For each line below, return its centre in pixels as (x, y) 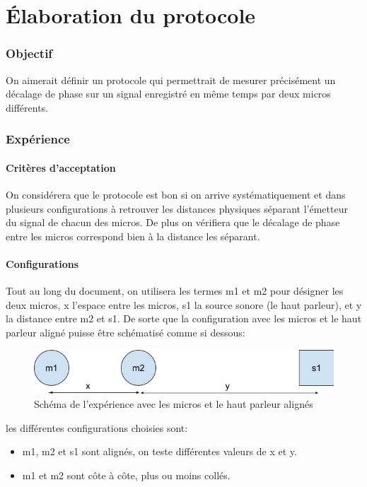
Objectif (29, 53)
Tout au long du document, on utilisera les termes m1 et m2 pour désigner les (175, 291)
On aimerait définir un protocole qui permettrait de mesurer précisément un (171, 80)
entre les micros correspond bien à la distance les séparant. (133, 236)
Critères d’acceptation (61, 167)
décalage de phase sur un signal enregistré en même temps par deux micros (168, 94)
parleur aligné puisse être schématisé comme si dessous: (126, 332)
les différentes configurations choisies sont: (97, 427)
